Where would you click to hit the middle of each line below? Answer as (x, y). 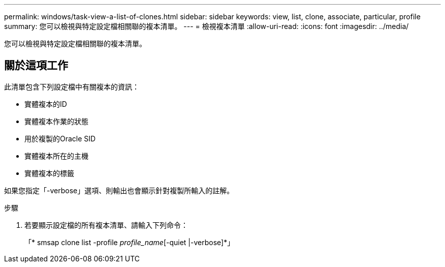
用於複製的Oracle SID (60, 138)
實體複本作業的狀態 (56, 121)
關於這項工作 (36, 66)
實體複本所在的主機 (56, 156)
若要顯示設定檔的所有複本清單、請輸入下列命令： (106, 225)
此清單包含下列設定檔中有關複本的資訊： (72, 86)
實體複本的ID (46, 104)
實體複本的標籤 (49, 173)
